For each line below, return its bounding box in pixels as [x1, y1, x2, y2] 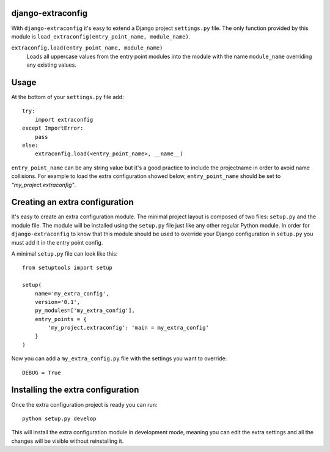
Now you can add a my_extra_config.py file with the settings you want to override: [11, 355, 227, 362]
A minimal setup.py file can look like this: [11, 250, 118, 257]
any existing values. [26, 61, 76, 69]
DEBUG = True [22, 369, 61, 376]
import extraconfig [34, 116, 94, 123]
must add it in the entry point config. [11, 239, 103, 246]
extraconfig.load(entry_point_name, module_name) [11, 45, 163, 51]
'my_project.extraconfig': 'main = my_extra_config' [48, 324, 209, 332]
